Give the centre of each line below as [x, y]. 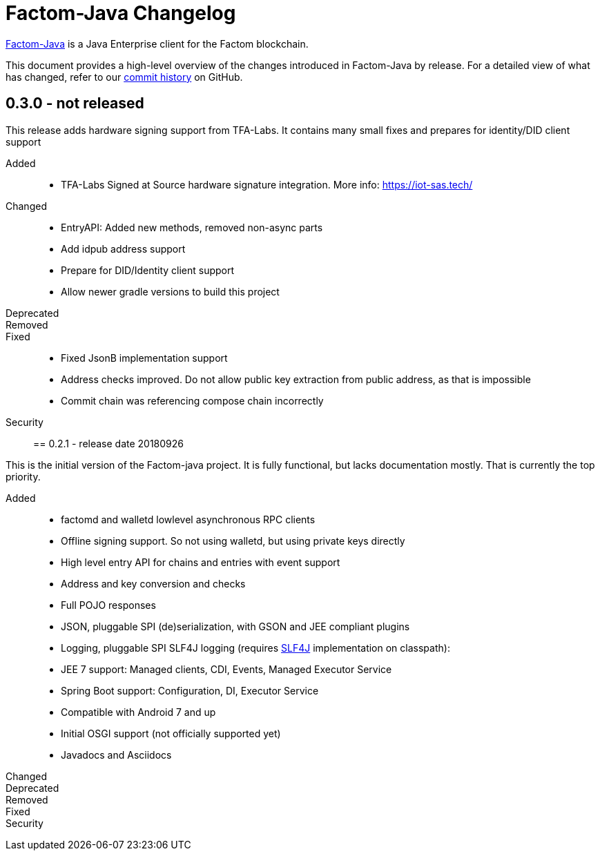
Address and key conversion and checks [153, 583]
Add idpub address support [123, 249]
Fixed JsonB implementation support [144, 358]
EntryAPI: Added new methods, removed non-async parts [192, 227]
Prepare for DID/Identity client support [148, 270]
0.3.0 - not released [75, 104]
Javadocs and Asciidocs [116, 755]
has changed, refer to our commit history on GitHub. [124, 77]
